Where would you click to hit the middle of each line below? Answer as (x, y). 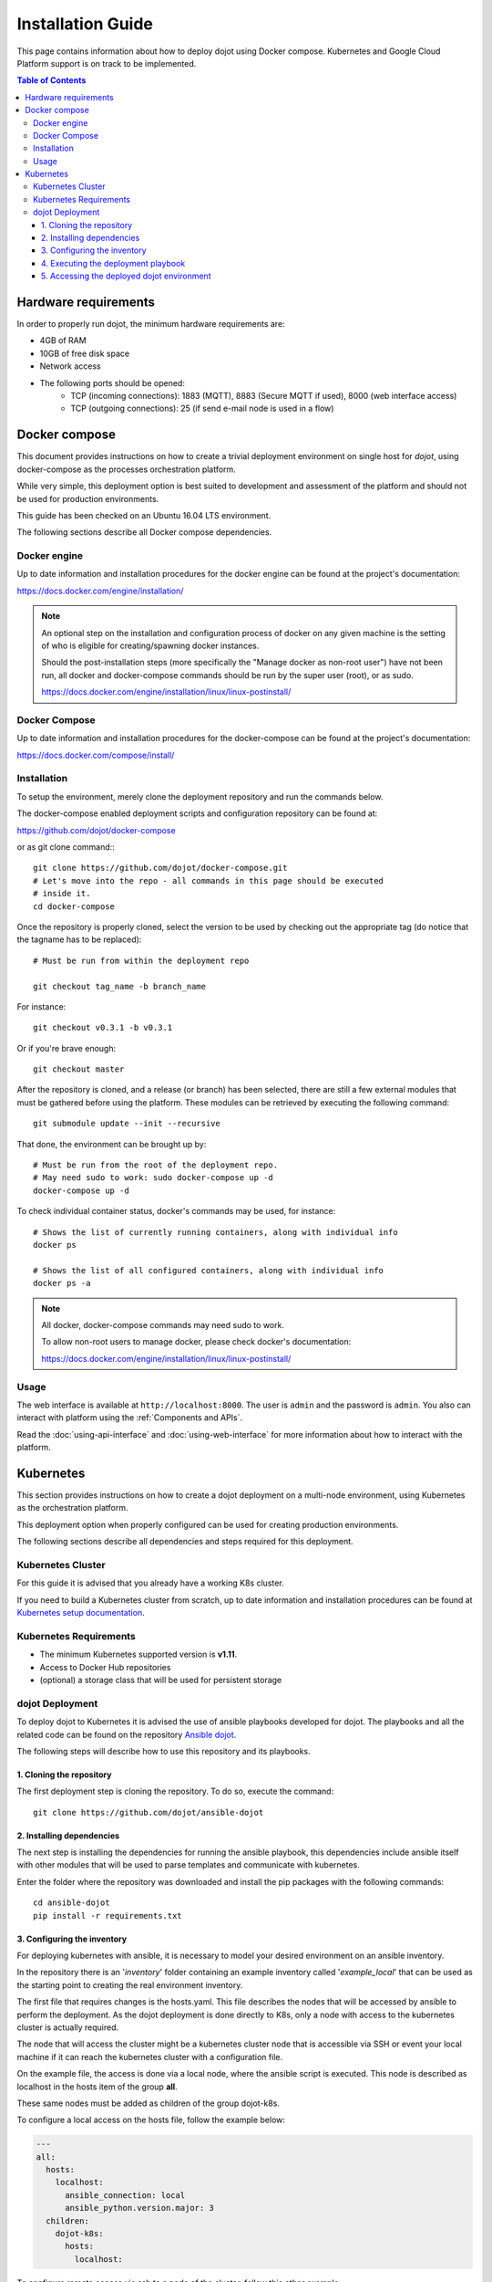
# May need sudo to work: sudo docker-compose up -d (153, 1178)
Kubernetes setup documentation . (81, 1613)
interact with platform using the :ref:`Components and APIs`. (130, 1418)
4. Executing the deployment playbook (113, 263)
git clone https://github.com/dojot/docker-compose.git (160, 868)
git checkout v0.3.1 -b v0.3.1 (103, 1028)
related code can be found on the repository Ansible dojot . (127, 1734)
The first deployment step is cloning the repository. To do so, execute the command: (175, 1791)
